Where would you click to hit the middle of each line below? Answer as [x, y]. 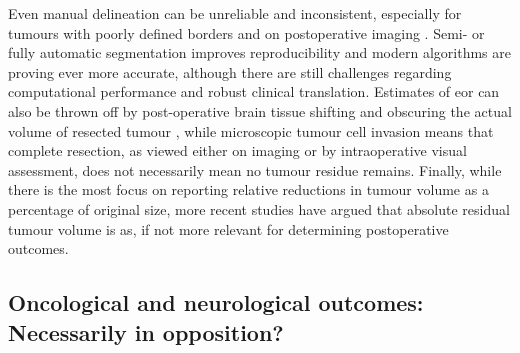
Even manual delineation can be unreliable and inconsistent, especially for [235, 13]
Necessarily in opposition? [146, 331]
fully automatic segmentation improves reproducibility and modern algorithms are [259, 52]
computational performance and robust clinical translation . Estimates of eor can [254, 91]
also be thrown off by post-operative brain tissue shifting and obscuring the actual [260, 110]
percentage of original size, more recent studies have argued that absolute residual [259, 208]
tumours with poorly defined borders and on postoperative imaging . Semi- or [246, 32]
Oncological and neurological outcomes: [216, 302]
